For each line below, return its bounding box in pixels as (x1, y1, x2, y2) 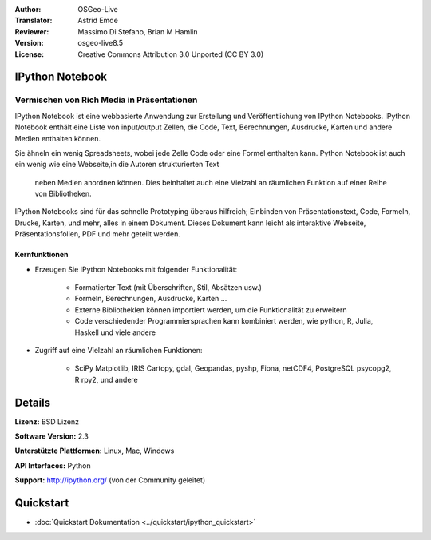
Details (14, 395, 51, 409)
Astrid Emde (77, 16, 119, 26)
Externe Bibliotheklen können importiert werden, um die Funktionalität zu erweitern (74, 304, 347, 315)
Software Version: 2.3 (14, 431, 89, 441)
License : (14, 49, 44, 59)
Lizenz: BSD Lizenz (14, 416, 80, 427)
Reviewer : (14, 26, 49, 36)
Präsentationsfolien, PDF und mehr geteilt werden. (14, 229, 181, 239)
